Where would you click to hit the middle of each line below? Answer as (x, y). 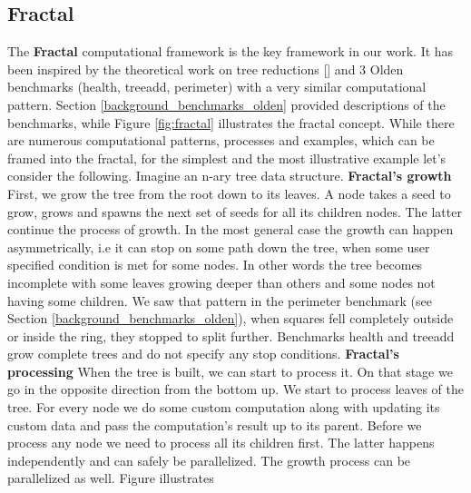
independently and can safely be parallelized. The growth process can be (209, 460)
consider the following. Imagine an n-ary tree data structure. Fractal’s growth (230, 176)
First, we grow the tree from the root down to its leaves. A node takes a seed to (229, 193)
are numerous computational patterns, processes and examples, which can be (221, 140)
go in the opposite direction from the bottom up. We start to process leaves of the (235, 389)
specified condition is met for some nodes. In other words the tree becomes (215, 265)
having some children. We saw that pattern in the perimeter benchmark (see (220, 300)
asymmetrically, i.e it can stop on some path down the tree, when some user (219, 246)
